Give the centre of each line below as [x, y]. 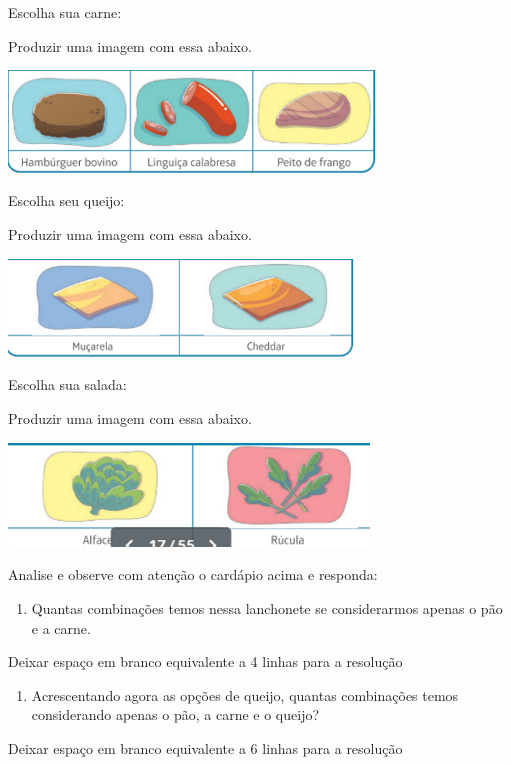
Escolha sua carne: [65, 12]
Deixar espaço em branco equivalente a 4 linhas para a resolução [205, 661]
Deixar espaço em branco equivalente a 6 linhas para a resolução [205, 747]
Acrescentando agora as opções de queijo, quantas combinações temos [245, 694]
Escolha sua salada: [67, 384]
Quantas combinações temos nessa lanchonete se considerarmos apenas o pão [267, 607]
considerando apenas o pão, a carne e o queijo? [175, 714]
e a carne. [61, 627]
